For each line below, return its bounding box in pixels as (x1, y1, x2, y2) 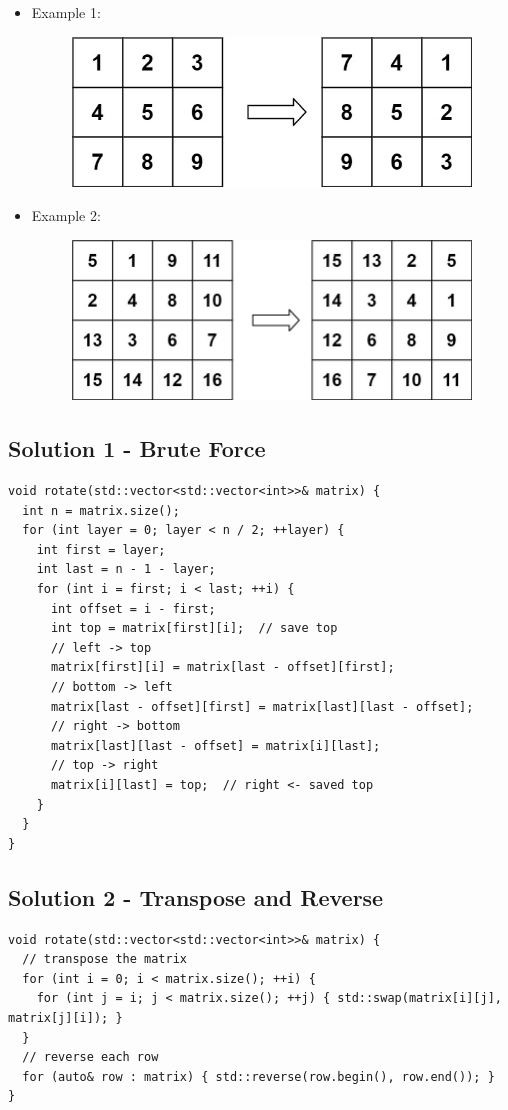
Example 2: (31, 205, 101, 226)
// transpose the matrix (22, 952, 187, 967)
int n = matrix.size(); (22, 503, 180, 518)
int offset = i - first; (50, 601, 216, 616)
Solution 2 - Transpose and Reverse (8, 881, 384, 912)
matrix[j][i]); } (8, 1010, 123, 1025)
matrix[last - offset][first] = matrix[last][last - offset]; (50, 699, 474, 714)
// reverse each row (22, 1050, 159, 1065)
